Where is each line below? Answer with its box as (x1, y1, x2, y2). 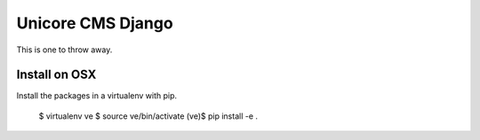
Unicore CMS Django (16, 13, 173, 33)
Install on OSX (16, 67, 97, 82)
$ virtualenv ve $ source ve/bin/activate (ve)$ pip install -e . (38, 111, 258, 121)
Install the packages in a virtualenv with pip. (16, 90, 178, 101)
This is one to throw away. (16, 44, 113, 55)
